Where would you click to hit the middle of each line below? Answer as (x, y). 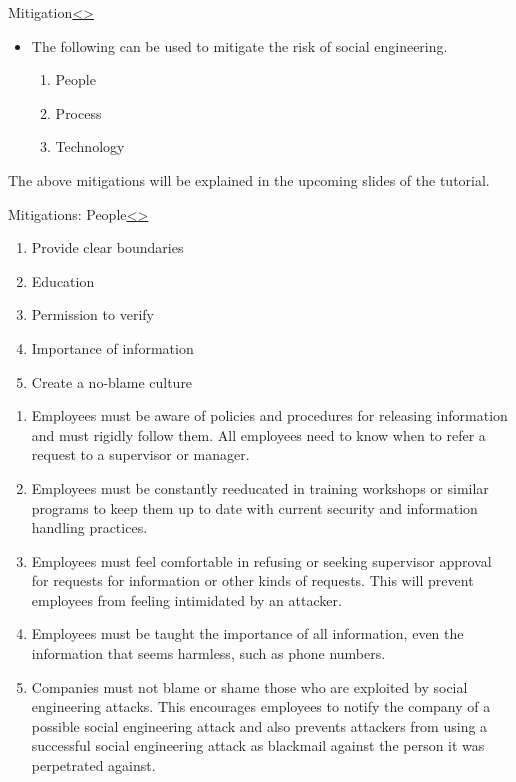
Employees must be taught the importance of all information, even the (247, 633)
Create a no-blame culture (112, 381)
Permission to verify (92, 314)
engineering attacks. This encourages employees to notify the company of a (261, 706)
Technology (90, 146)
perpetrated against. (93, 765)
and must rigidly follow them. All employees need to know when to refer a (258, 434)
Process (78, 112)
